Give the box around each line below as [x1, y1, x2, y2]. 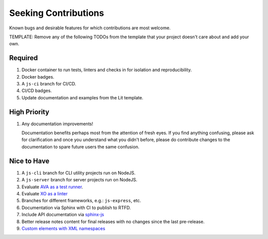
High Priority [9, 107, 50, 116]
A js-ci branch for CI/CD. [21, 81, 76, 87]
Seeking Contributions [9, 7, 104, 18]
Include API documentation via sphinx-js [21, 212, 104, 218]
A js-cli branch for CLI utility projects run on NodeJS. [21, 169, 136, 176]
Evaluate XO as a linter [21, 190, 68, 196]
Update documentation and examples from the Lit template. [21, 94, 143, 100]
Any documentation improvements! [21, 121, 94, 127]
